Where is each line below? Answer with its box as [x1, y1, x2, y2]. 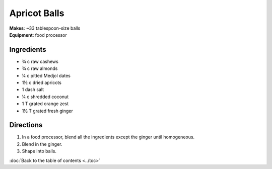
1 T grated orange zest [22, 101, 69, 107]
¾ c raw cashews [22, 58, 59, 64]
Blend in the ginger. [22, 141, 62, 147]
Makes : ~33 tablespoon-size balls [9, 25, 81, 31]
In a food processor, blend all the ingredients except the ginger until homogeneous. [22, 134, 195, 140]
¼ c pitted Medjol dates [22, 72, 71, 78]
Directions [9, 121, 43, 129]
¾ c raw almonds [22, 65, 58, 71]
